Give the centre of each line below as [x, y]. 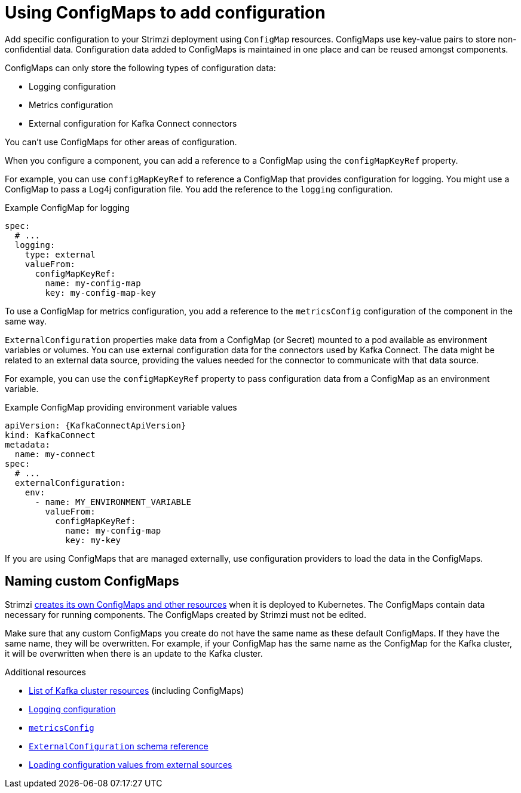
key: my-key [93, 540]
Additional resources [45, 672]
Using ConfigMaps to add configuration [165, 13]
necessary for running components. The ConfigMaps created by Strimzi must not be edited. [186, 614]
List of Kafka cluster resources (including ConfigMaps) [137, 690]
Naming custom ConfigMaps [92, 581]
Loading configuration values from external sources [131, 764]
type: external [60, 254]
